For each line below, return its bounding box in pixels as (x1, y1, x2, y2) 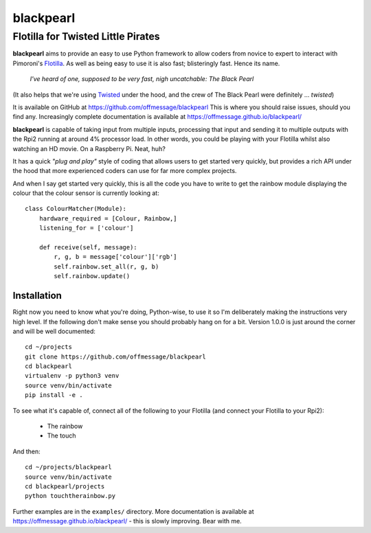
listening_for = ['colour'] (38, 224, 134, 232)
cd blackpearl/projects (25, 482, 105, 490)
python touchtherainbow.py (25, 492, 116, 500)
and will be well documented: (12, 327, 96, 335)
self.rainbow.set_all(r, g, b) (54, 262, 159, 271)
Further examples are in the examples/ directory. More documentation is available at (12, 507, 254, 515)
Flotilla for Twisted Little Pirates (12, 30, 161, 43)
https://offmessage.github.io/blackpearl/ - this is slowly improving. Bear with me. (12, 517, 242, 525)
